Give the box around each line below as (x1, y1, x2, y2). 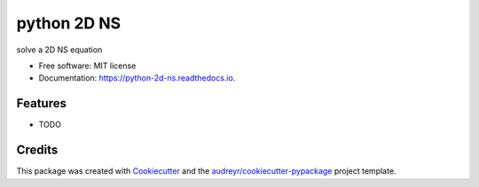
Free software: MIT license (38, 60, 137, 71)
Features (16, 96, 67, 111)
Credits (16, 143, 59, 158)
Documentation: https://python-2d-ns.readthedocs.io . (38, 73, 236, 83)
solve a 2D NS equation (16, 44, 103, 55)
